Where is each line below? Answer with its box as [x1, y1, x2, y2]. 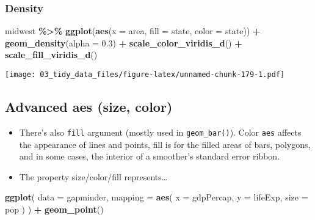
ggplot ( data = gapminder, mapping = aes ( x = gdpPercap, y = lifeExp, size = [5, 191, 308, 204]
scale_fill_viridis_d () [5, 48, 98, 61]
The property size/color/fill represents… [19, 170, 168, 183]
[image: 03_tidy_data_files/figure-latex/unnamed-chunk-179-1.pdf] [5, 70, 285, 79]
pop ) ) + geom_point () [5, 202, 104, 215]
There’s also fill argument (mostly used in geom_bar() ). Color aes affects [19, 125, 302, 138]
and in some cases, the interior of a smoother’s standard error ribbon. [19, 150, 280, 163]
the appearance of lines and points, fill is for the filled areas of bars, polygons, [19, 137, 311, 150]
